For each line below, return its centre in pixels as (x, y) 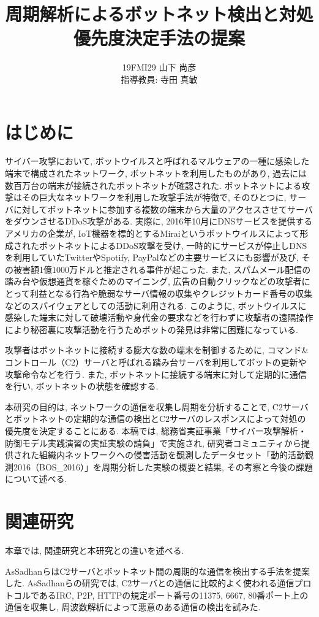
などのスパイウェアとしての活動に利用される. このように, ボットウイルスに (156, 305)
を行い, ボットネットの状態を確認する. (82, 386)
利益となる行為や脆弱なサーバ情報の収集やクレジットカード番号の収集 (171, 293)
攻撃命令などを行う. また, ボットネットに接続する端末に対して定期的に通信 (156, 374)
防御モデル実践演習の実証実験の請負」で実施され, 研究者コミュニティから (153, 443)
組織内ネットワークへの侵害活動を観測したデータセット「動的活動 (172, 455)
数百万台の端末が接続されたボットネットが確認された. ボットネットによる (153, 185)
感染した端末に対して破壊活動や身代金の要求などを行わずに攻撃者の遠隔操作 (159, 317)
